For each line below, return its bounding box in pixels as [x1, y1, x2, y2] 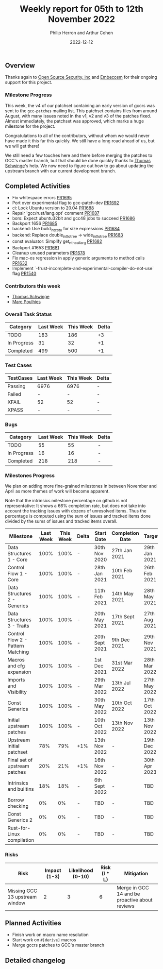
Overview [5, 61, 35, 69]
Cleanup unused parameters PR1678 [12, 250, 85, 255]
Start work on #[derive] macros [12, 937, 76, 943]
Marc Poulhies [12, 299, 41, 305]
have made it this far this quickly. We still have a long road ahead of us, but [5, 137, 155, 144]
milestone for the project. [5, 123, 56, 129]
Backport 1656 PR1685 [12, 221, 58, 226]
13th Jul [111, 680, 131, 686]
